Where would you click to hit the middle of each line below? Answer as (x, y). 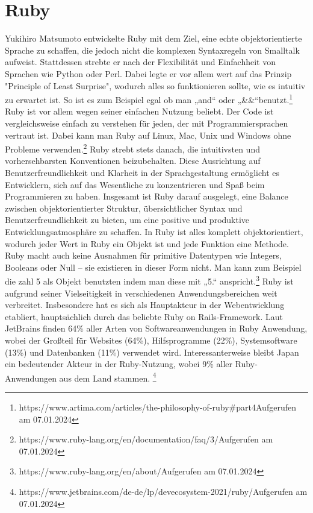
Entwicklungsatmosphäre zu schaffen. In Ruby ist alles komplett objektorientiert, (154, 231)
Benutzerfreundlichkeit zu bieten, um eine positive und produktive (127, 220)
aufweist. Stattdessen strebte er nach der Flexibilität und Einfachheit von (141, 62)
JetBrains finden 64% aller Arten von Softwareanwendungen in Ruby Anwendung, (156, 328)
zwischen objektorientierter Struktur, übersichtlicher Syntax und (124, 208)
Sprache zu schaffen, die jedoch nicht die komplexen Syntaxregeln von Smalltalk (152, 50)
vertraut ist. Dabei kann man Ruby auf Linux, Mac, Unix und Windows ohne (148, 135)
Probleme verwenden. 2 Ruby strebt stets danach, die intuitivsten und (132, 148)
